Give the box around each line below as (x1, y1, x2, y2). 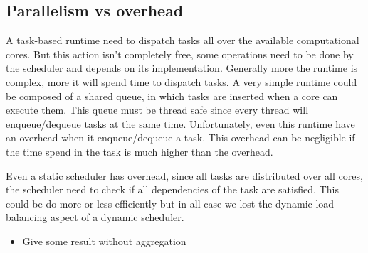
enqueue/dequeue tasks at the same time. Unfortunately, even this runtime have (6, 116, 355, 131)
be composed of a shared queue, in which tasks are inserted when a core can (6, 88, 338, 103)
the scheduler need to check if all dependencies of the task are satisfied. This (6, 182, 339, 197)
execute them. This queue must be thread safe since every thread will (6, 102, 309, 117)
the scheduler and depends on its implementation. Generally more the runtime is (6, 60, 358, 75)
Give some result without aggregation (22, 233, 186, 248)
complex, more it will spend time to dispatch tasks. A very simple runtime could (6, 74, 357, 89)
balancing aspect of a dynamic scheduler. (6, 210, 184, 225)
